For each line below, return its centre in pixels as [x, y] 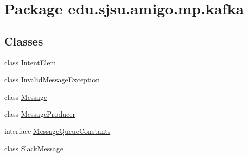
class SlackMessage [34, 148]
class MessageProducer [40, 114]
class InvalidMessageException [52, 80]
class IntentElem [30, 62]
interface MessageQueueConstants [58, 131]
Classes [24, 41]
